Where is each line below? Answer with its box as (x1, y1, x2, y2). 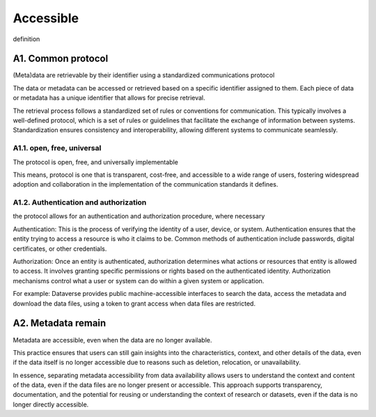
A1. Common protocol (13, 53, 109, 65)
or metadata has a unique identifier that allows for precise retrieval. (13, 94, 205, 102)
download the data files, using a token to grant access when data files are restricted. (13, 299, 256, 308)
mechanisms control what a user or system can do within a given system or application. (13, 276, 265, 285)
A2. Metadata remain (13, 317, 107, 329)
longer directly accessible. (13, 400, 89, 409)
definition (13, 35, 40, 43)
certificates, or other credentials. (13, 244, 107, 253)
